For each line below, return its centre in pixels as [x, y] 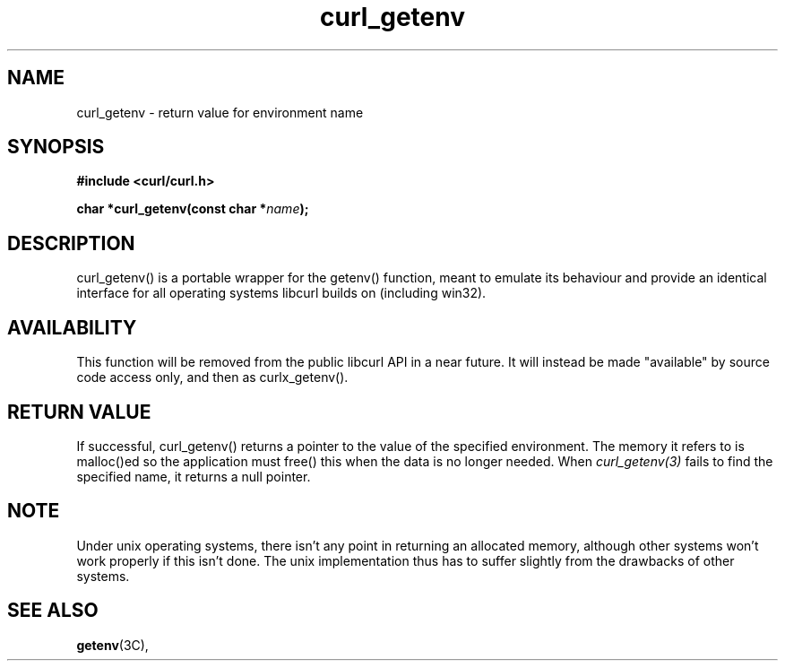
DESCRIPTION [71, 243]
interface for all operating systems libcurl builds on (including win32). [281, 293]
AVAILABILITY [72, 327]
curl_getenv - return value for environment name [220, 112]
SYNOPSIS [56, 147]
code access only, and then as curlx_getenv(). [212, 377]
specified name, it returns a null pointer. [194, 476]
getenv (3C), [112, 645]
